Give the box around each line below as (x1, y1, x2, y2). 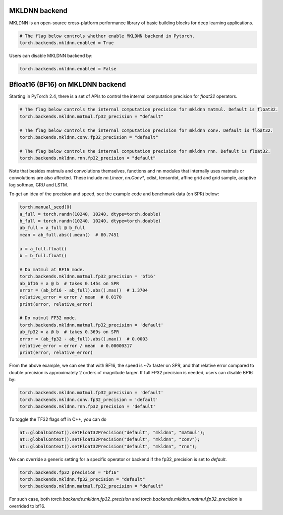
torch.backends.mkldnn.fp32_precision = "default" (19, 476, 146, 482)
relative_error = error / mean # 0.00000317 (19, 343, 132, 349)
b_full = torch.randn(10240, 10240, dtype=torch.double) (19, 218, 161, 224)
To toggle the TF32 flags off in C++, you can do (9, 416, 107, 422)
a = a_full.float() (19, 246, 67, 251)
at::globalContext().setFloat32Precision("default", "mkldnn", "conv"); (19, 437, 200, 442)
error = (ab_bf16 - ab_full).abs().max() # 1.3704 (19, 287, 148, 293)
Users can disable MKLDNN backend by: (9, 53, 93, 58)
